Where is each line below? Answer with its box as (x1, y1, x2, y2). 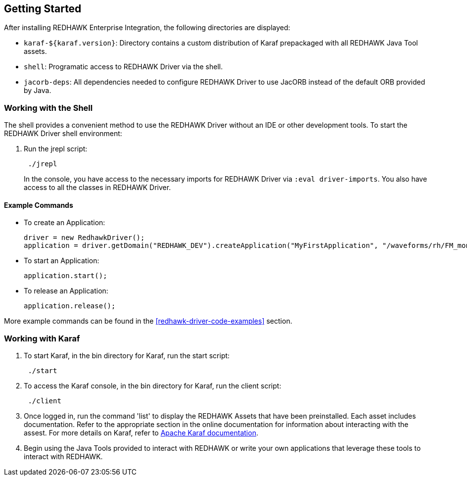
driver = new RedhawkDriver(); (24, 234, 145, 242)
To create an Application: (24, 218, 105, 227)
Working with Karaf (4, 333, 80, 343)
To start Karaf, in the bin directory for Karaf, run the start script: (24, 351, 230, 360)
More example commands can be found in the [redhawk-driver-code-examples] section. (4, 317, 292, 326)
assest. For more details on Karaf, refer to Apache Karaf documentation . (24, 429, 258, 437)
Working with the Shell (4, 102, 93, 113)
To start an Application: (24, 256, 99, 265)
